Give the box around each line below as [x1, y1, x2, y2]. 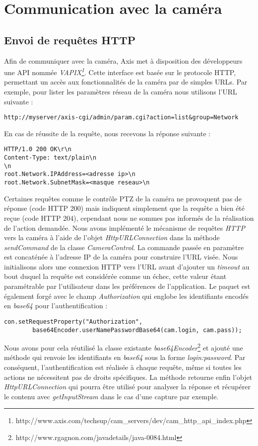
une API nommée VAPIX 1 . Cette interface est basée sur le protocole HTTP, [4, 66, 236, 77]
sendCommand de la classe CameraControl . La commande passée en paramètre [4, 242, 244, 252]
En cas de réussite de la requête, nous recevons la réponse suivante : [4, 128, 211, 138]
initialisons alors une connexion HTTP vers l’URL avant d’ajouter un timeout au [4, 261, 250, 271]
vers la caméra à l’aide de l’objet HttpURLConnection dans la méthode [4, 232, 220, 243]
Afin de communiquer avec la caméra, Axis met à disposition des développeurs [4, 55, 243, 66]
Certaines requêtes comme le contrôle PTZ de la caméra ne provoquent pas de [4, 193, 242, 203]
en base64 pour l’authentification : [4, 300, 108, 311]
